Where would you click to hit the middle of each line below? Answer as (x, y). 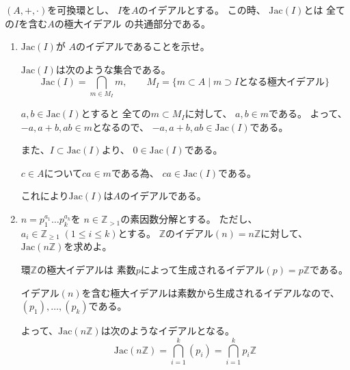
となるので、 (120, 126)
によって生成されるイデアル (202, 270)
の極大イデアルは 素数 (86, 270)
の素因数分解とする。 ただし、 (189, 219)
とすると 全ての (116, 113)
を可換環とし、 (81, 10)
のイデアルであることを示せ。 (143, 46)
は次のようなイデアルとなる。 (168, 331)
